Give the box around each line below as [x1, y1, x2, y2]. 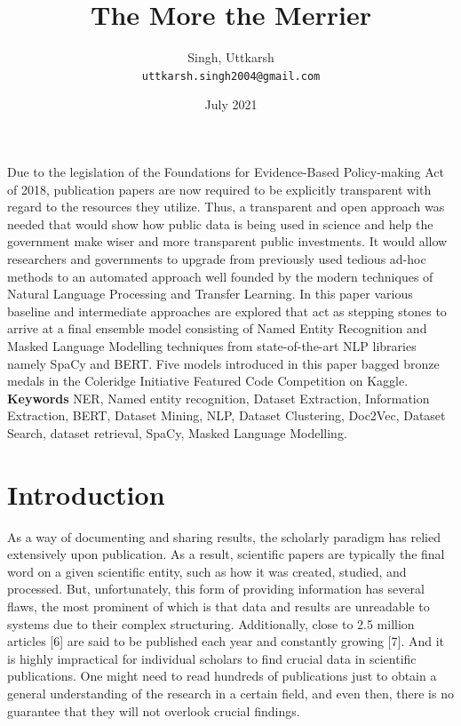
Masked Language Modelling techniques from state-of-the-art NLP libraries [7, 336, 417, 355]
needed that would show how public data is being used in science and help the [7, 214, 433, 233]
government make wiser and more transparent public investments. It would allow [7, 232, 448, 251]
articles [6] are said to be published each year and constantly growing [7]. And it [7, 632, 445, 650]
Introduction [7, 475, 165, 512]
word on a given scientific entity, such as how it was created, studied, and [7, 562, 407, 580]
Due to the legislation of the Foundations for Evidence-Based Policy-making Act [7, 162, 445, 180]
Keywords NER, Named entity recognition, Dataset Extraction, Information [7, 388, 430, 407]
